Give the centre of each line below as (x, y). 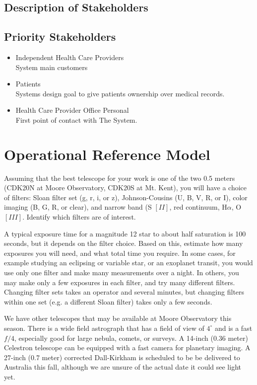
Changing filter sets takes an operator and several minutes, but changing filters (124, 292)
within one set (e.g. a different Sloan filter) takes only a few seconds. (108, 301)
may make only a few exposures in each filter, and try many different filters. (120, 282)
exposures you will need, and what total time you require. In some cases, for (120, 253)
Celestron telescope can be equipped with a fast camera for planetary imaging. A (127, 347)
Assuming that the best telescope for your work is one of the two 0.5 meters (120, 178)
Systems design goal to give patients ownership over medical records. (120, 93)
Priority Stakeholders (60, 37)
